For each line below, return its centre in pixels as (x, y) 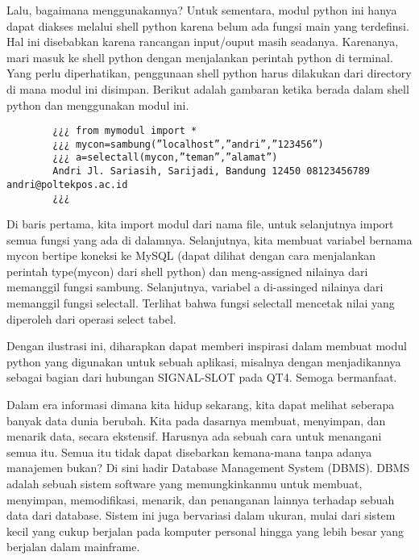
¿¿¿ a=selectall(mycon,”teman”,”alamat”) (165, 158)
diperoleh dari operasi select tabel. (91, 318)
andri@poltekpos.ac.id (67, 184)
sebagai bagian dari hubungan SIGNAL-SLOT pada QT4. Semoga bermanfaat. (202, 377)
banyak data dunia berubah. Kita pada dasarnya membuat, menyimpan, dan (196, 420)
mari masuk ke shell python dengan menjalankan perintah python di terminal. (200, 57)
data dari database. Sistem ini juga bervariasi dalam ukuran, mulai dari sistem (201, 515)
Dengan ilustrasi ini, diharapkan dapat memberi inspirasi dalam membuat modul (207, 346)
